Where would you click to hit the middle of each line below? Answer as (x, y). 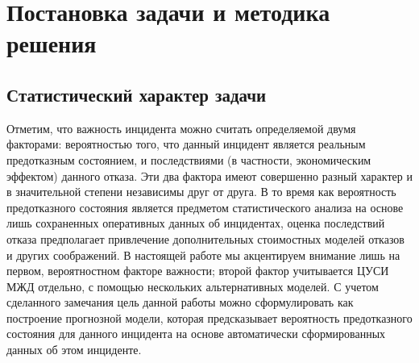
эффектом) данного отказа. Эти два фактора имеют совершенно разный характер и (209, 175)
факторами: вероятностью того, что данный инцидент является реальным (186, 144)
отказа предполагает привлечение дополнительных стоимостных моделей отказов (205, 238)
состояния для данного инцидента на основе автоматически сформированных (196, 334)
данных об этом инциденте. (74, 350)
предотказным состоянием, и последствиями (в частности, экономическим (189, 159)
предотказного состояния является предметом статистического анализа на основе (205, 207)
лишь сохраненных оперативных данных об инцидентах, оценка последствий (196, 223)
